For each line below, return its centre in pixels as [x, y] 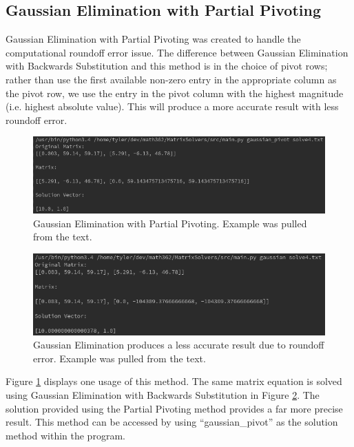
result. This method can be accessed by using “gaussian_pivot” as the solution [172, 422]
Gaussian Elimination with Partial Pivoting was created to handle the [153, 39]
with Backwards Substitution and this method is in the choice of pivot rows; [167, 66]
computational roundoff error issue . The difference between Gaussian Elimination [177, 52]
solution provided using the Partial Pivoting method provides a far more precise [174, 408]
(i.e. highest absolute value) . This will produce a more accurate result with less [172, 106]
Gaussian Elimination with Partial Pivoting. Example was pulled [170, 223]
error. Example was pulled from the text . [119, 358]
